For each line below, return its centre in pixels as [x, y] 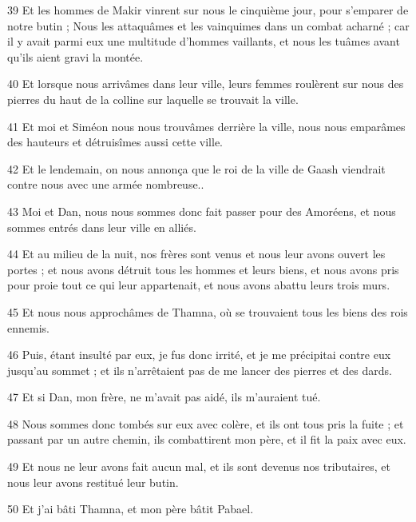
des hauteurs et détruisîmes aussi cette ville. [115, 142]
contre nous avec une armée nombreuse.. [106, 184]
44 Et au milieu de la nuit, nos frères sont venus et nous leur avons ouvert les [196, 254]
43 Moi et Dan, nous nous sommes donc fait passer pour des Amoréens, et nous [202, 211]
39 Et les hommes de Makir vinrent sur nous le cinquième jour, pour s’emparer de [208, 10]
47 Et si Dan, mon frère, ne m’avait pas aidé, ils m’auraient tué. [164, 397]
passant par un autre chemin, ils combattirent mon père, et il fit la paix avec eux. [207, 439]
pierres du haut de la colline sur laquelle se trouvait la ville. [153, 99]
